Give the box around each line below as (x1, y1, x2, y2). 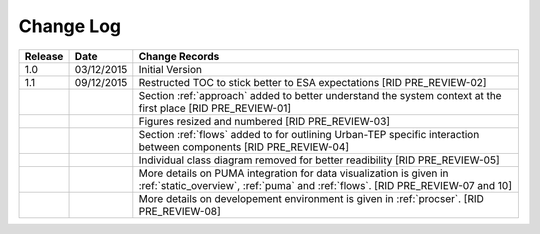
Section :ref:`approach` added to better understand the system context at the (138, 88, 502, 102)
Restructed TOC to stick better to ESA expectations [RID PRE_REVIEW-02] (138, 75, 487, 89)
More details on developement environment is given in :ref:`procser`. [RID (138, 191, 485, 205)
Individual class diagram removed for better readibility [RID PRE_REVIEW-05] (138, 153, 500, 167)
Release (24, 49, 64, 63)
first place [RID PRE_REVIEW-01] (138, 101, 292, 115)
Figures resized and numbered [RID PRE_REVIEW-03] (138, 114, 390, 128)
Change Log (18, 15, 122, 37)
